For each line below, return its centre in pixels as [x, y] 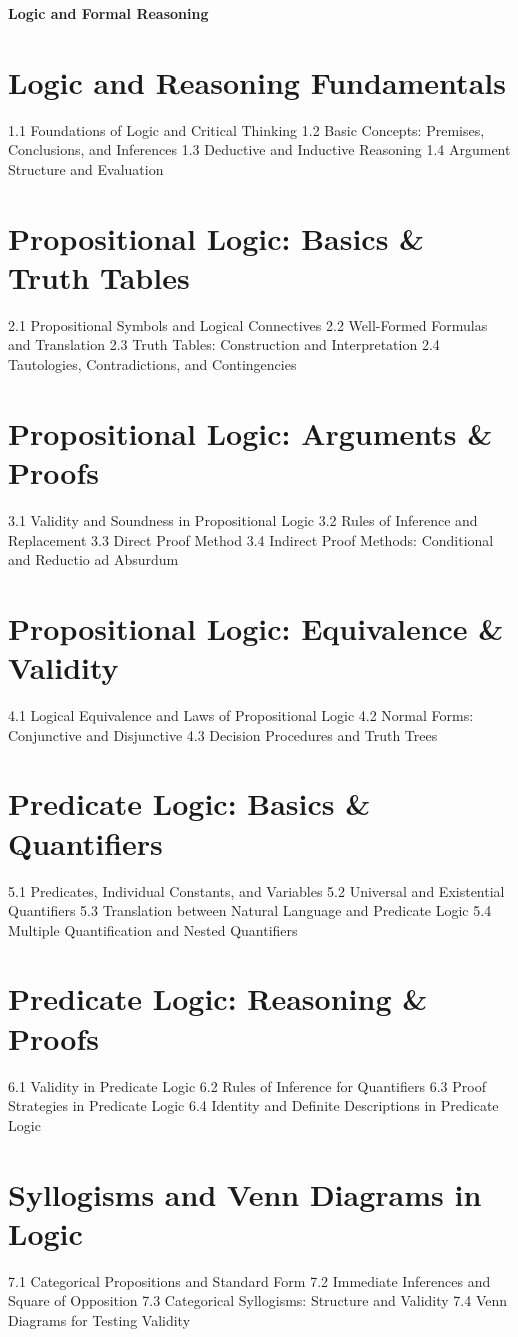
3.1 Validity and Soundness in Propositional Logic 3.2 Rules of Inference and [243, 519]
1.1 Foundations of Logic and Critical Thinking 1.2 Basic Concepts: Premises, [246, 129]
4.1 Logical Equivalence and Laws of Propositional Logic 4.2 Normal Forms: [241, 715]
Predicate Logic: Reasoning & [218, 998]
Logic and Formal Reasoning [108, 13]
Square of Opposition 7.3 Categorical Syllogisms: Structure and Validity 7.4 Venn [258, 1300]
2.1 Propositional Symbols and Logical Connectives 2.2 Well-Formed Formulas [248, 324]
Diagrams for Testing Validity [99, 1319]
